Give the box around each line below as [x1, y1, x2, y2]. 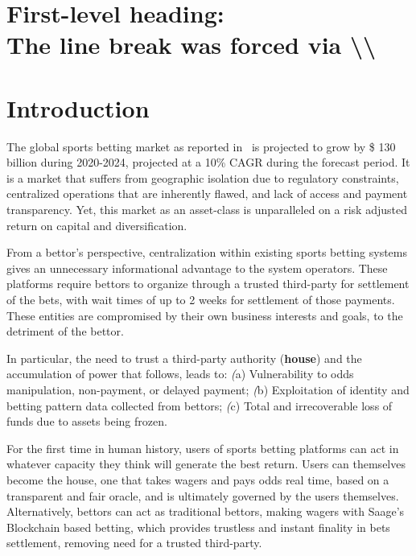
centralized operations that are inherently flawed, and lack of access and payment [6, 185, 408, 202]
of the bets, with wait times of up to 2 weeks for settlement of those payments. [6, 291, 395, 308]
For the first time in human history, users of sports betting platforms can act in [6, 439, 399, 456]
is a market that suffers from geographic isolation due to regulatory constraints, [6, 169, 399, 186]
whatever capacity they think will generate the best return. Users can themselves [6, 455, 406, 472]
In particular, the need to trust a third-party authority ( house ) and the [6, 349, 362, 366]
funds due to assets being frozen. [6, 413, 167, 430]
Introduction [6, 91, 150, 124]
